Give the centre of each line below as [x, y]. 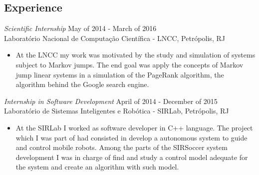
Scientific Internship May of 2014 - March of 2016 [80, 28]
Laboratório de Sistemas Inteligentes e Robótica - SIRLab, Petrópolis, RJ [117, 111]
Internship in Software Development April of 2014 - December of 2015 [111, 101]
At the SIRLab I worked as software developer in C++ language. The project [134, 127]
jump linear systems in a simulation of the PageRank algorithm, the [120, 74]
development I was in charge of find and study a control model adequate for [132, 157]
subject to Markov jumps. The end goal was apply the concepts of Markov [129, 64]
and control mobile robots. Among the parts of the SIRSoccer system [122, 147]
